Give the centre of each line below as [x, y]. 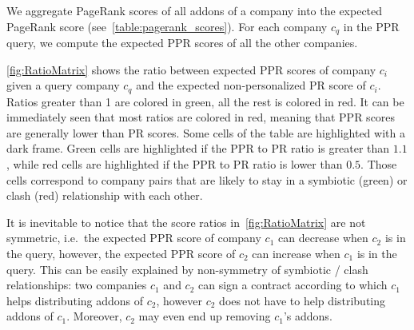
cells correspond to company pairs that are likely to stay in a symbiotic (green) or [207, 179]
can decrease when [323, 238]
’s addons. [308, 316]
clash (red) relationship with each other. [105, 195]
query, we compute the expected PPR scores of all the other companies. [182, 43]
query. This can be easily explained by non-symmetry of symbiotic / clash [187, 269]
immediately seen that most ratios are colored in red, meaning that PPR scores [201, 117]
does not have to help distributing [303, 300]
